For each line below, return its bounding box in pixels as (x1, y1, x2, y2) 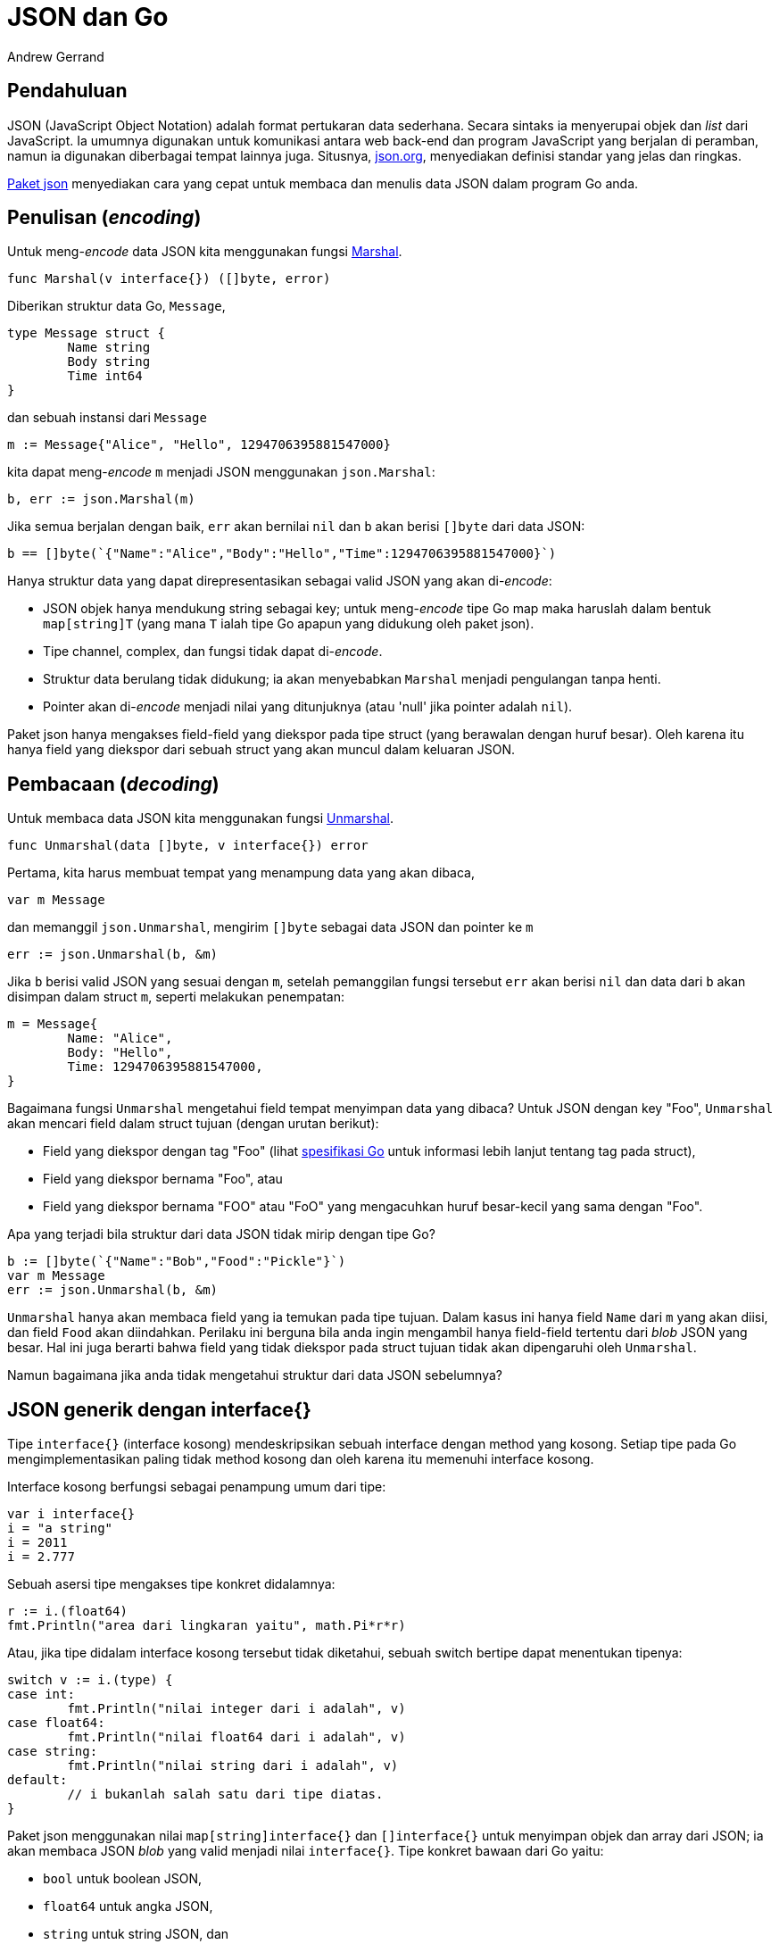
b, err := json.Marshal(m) (7, 492, 195, 507)
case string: (7, 1744, 98, 1759)
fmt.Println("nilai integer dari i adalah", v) (67, 1701, 406, 1716)
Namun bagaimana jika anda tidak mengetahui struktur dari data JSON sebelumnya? (7, 1367, 502, 1383)
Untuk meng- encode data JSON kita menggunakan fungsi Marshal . (7, 244, 402, 260)
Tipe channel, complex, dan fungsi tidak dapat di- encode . (43, 644, 383, 660)
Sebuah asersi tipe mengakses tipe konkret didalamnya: (7, 1576, 336, 1592)
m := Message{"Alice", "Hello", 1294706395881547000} (7, 437, 391, 453)
